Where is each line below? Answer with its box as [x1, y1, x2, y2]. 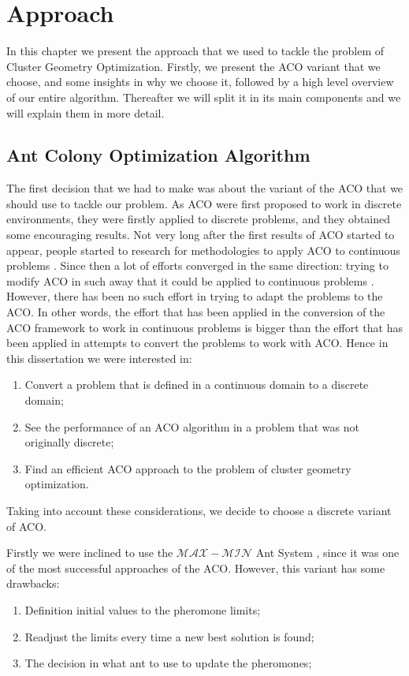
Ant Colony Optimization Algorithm [6, 143, 310, 167]
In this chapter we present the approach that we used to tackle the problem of [6, 43, 385, 59]
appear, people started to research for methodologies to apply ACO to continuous [6, 241, 400, 258]
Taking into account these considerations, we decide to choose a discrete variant [6, 502, 392, 518]
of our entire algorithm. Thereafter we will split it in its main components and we [6, 88, 401, 105]
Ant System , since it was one [255, 544, 400, 561]
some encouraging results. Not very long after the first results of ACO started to [6, 226, 395, 243]
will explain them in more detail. [6, 104, 165, 121]
